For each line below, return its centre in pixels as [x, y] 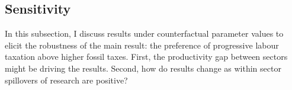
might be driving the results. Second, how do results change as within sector [143, 68]
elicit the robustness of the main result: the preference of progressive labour [142, 45]
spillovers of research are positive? [66, 80]
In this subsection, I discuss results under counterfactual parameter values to [144, 33]
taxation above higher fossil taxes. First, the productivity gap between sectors [146, 57]
